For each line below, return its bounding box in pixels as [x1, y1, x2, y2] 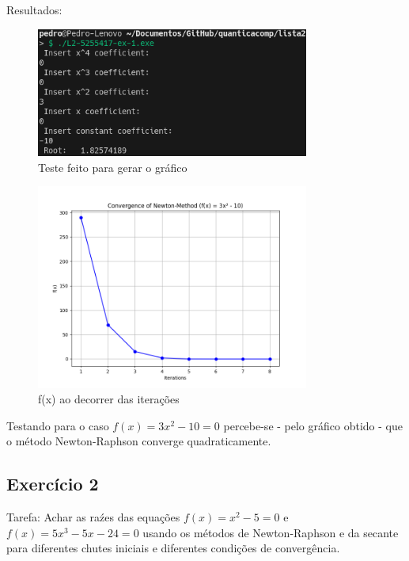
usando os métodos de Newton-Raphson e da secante [142, 524, 399, 540]
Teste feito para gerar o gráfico [38, 158, 187, 175]
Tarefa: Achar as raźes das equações [6, 509, 180, 525]
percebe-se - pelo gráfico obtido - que [223, 417, 403, 433]
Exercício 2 [6, 471, 99, 496]
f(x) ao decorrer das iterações [38, 391, 180, 407]
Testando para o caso [6, 417, 109, 433]
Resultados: [6, 2, 62, 17]
